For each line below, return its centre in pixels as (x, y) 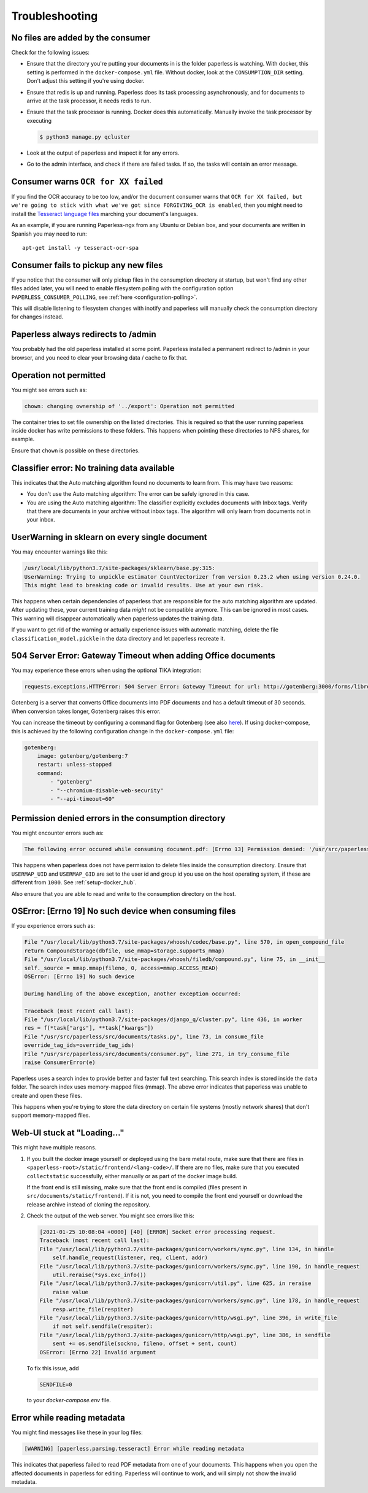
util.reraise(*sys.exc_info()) (99, 1275)
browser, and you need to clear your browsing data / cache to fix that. (100, 357)
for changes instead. (37, 317)
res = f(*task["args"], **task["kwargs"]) (89, 1028)
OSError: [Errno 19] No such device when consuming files (124, 911)
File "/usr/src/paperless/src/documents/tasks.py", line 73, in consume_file (144, 1036)
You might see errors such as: (49, 390)
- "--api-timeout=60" (82, 799)
